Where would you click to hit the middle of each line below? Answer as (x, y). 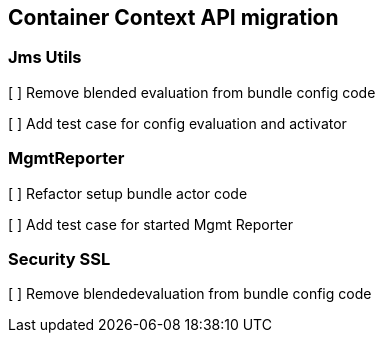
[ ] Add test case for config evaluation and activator (177, 123)
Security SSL (59, 258)
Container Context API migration (173, 17)
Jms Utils (45, 57)
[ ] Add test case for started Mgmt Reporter (151, 224)
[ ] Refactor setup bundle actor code (128, 193)
